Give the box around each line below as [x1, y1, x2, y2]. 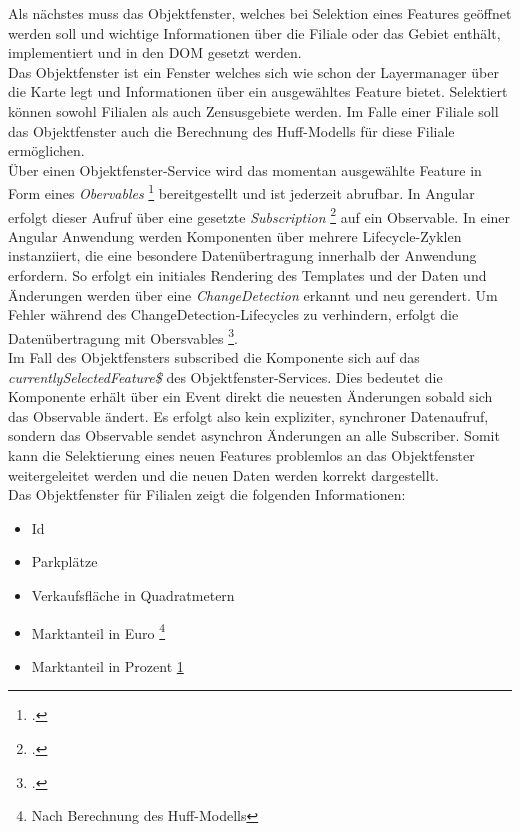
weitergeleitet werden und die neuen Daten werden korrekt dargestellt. [8, 464, 439, 485]
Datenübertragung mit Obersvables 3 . [8, 324, 238, 348]
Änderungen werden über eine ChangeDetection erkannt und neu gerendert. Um [8, 284, 498, 305]
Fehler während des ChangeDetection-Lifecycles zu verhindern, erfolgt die [8, 304, 459, 325]
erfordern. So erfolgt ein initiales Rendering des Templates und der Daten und [8, 265, 487, 286]
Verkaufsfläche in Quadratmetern [31, 585, 235, 605]
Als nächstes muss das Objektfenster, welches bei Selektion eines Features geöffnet [8, 3, 512, 23]
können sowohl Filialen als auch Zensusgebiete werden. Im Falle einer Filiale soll [8, 100, 499, 121]
